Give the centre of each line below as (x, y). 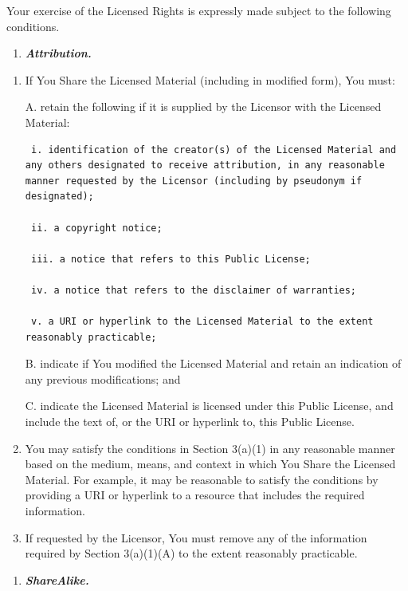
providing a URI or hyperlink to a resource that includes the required (195, 495)
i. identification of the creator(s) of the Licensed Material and (214, 150)
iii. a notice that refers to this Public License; (171, 259)
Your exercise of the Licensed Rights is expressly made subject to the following (199, 10)
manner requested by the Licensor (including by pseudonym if (194, 181)
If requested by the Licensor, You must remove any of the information (196, 537)
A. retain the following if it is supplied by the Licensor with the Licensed (203, 106)
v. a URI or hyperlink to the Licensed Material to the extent (202, 322)
